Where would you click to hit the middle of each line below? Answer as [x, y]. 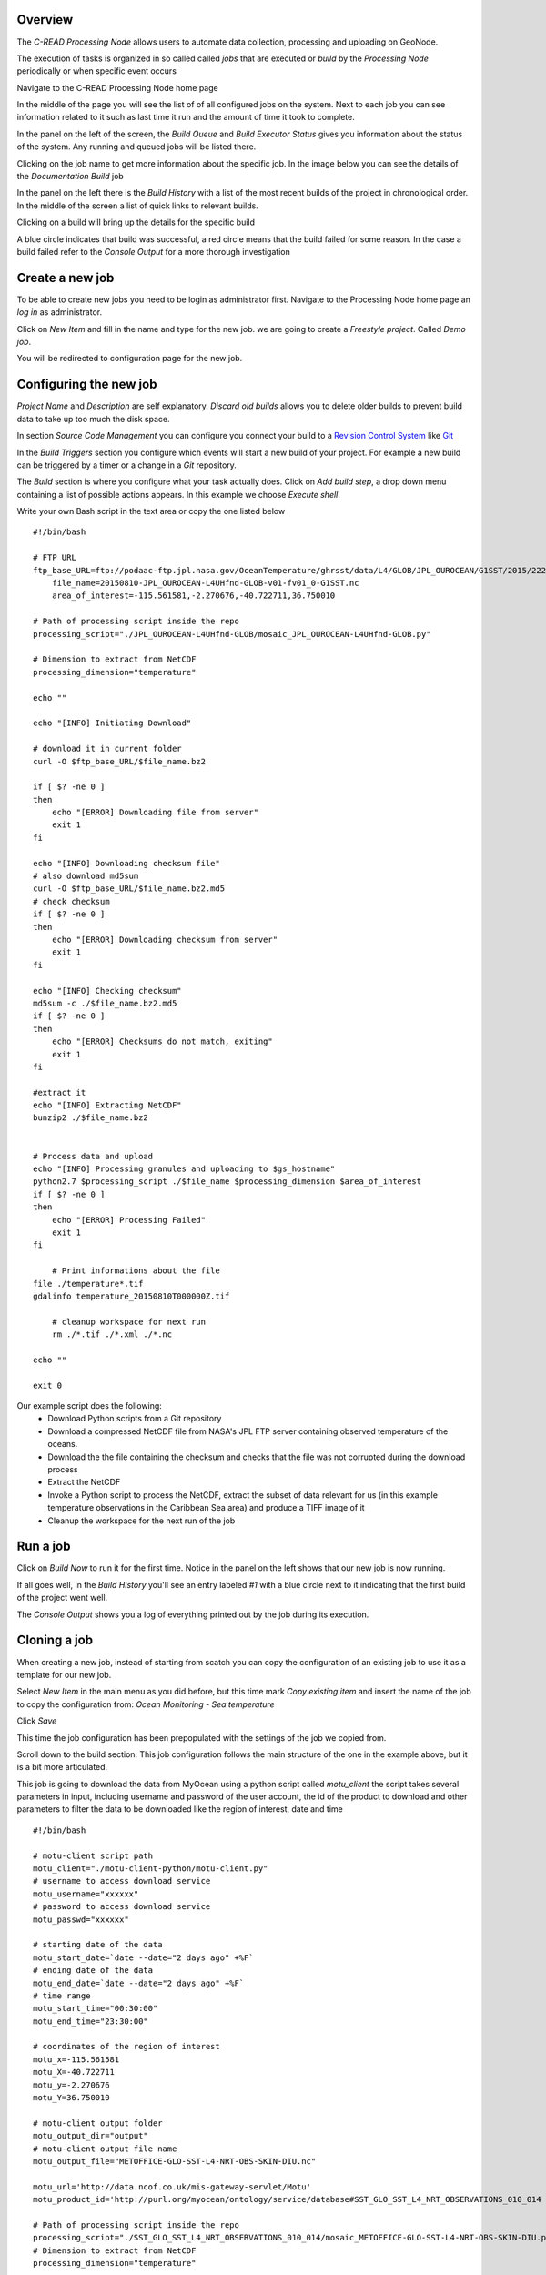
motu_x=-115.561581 [76, 2059]
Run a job [44, 1547]
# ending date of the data [93, 1971]
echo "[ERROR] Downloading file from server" [155, 813]
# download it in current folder [107, 749]
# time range [62, 1996]
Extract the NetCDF [84, 1482]
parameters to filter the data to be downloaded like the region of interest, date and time [180, 1809]
